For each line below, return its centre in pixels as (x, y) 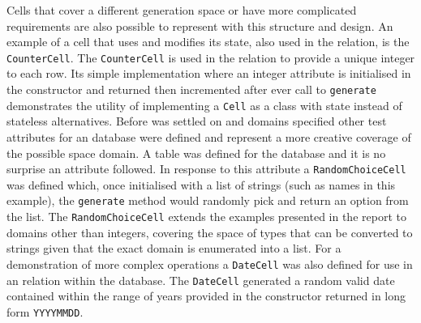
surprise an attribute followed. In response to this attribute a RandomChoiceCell (206, 169)
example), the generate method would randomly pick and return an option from (208, 200)
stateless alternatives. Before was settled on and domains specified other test (197, 121)
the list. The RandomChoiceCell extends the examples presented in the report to (206, 217)
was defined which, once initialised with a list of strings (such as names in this (201, 184)
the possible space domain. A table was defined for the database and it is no (196, 153)
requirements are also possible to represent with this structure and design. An (200, 25)
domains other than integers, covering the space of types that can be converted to (210, 232)
